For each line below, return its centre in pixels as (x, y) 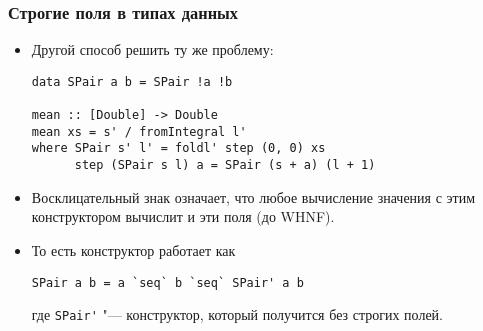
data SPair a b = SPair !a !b (132, 81)
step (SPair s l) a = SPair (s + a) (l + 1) (225, 165)
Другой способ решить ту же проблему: (152, 49)
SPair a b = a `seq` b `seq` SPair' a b (167, 282)
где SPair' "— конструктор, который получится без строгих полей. (237, 314)
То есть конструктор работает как (133, 249)
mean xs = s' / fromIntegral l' (139, 131)
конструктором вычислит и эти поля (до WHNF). (183, 216)
